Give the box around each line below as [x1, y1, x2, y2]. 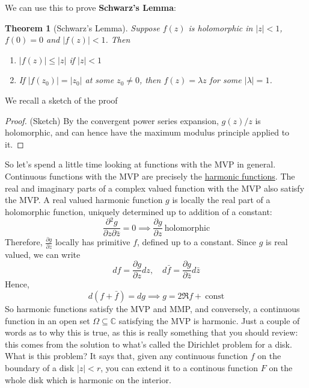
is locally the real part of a [172, 193, 271, 206]
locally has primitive [55, 236, 130, 248]
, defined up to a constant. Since [137, 236, 257, 248]
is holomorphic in [188, 21, 253, 34]
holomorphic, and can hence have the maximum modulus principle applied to [5, 126, 290, 139]
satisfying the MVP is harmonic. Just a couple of [118, 314, 300, 327]
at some [85, 74, 114, 86]
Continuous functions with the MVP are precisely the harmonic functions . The [5, 169, 295, 182]
